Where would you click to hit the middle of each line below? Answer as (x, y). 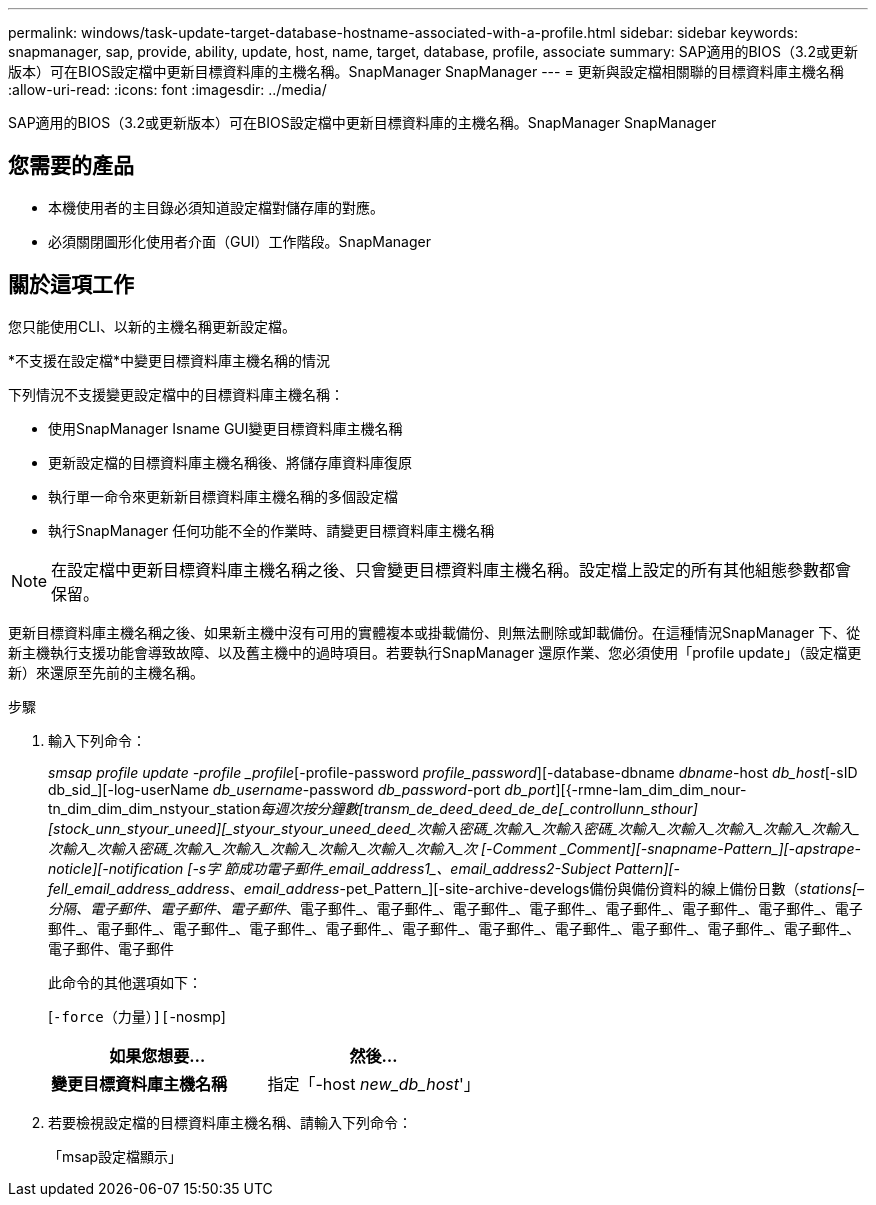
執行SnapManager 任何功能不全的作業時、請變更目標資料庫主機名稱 (271, 530)
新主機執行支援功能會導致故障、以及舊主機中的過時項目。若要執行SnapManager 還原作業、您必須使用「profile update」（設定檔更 (435, 652)
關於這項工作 (71, 285)
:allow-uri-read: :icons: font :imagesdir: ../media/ (167, 89)
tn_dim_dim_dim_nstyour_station (154, 808)
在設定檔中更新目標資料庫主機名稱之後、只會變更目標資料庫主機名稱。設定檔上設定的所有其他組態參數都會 (451, 569)
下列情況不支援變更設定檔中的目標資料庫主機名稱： (176, 394)
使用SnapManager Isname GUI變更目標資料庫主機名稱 (225, 428)
